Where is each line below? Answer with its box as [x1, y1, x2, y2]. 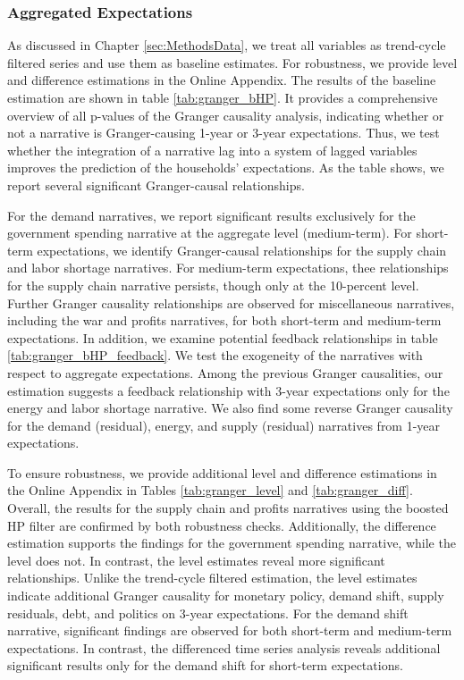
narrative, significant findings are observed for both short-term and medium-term [7, 621, 452, 640]
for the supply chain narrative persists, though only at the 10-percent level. [7, 275, 419, 294]
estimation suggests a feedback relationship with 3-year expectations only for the [7, 381, 450, 399]
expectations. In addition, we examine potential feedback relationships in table [7, 328, 438, 347]
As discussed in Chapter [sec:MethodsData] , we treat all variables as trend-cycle [7, 36, 446, 55]
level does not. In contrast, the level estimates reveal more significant [7, 550, 385, 569]
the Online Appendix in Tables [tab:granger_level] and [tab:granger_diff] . [7, 481, 413, 500]
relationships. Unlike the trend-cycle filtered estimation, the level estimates [7, 568, 418, 587]
